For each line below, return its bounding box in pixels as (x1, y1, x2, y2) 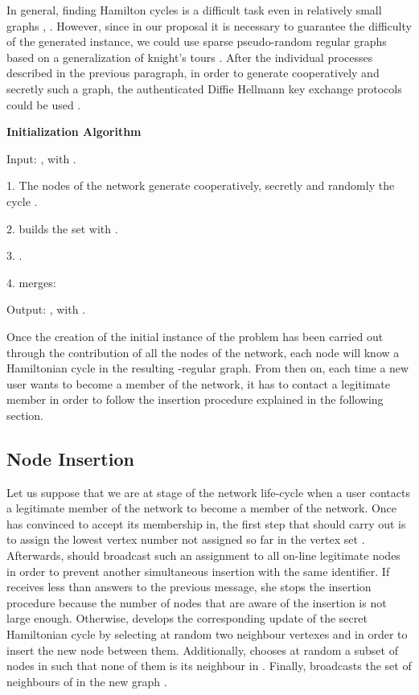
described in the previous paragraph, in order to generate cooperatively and (6, 64, 380, 81)
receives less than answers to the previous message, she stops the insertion (6, 578, 372, 595)
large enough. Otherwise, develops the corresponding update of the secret (6, 610, 368, 627)
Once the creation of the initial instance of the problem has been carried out (6, 327, 384, 344)
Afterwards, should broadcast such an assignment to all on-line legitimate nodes (6, 547, 401, 564)
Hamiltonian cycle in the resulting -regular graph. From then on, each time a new (6, 360, 409, 376)
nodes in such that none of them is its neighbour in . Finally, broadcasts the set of (6, 657, 412, 674)
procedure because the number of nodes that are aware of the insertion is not (6, 594, 387, 611)
